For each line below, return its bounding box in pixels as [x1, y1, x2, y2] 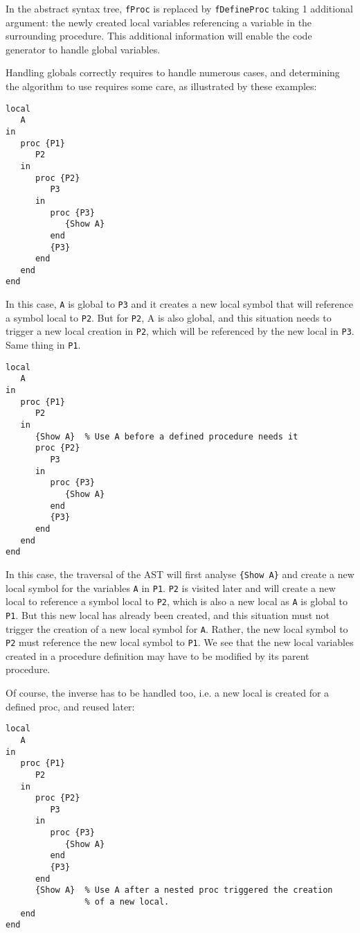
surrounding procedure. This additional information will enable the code [6, 28, 312, 43]
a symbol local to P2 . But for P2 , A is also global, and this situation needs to [6, 310, 332, 324]
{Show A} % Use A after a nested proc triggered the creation [35, 885, 333, 896]
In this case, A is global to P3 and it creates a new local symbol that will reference [6, 297, 353, 311]
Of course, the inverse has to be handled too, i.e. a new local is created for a [6, 686, 330, 700]
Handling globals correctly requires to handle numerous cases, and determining [6, 65, 340, 80]
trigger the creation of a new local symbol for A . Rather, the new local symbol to [6, 621, 348, 636]
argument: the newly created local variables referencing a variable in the [6, 15, 312, 29]
